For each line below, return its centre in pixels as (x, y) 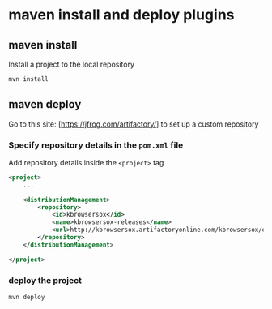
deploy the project (45, 280)
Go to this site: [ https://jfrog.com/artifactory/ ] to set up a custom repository (134, 124)
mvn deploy (27, 298)
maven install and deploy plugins (121, 15)
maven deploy (45, 104)
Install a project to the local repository (72, 64)
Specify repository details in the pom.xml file (96, 145)
